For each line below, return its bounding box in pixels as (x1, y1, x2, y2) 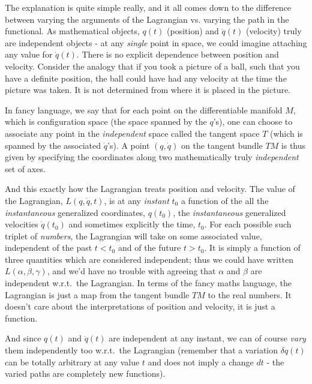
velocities (5, 218, 38, 230)
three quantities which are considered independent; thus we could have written (5, 253, 294, 265)
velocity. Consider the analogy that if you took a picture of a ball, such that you (5, 59, 300, 72)
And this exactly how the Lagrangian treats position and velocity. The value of (5, 182, 295, 195)
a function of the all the (181, 194, 269, 206)
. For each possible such (204, 218, 292, 230)
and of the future (118, 241, 181, 254)
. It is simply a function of (204, 241, 301, 254)
